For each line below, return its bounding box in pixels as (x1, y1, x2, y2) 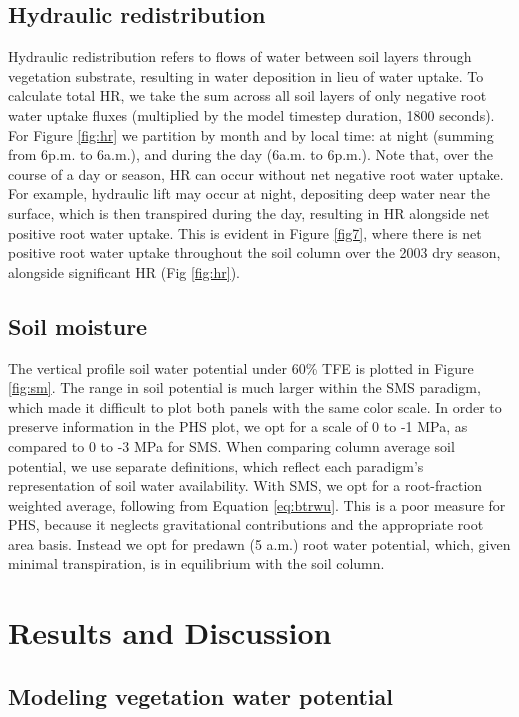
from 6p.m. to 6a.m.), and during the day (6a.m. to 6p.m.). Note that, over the (8, 144, 494, 165)
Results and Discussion (8, 612, 332, 653)
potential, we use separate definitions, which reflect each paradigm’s (8, 455, 424, 476)
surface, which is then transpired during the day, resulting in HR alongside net (8, 202, 490, 223)
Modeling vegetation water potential (8, 680, 393, 711)
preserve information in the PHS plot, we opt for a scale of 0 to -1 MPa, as (8, 416, 468, 437)
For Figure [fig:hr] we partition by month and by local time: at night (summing (8, 124, 494, 145)
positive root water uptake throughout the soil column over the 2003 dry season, (8, 242, 501, 263)
